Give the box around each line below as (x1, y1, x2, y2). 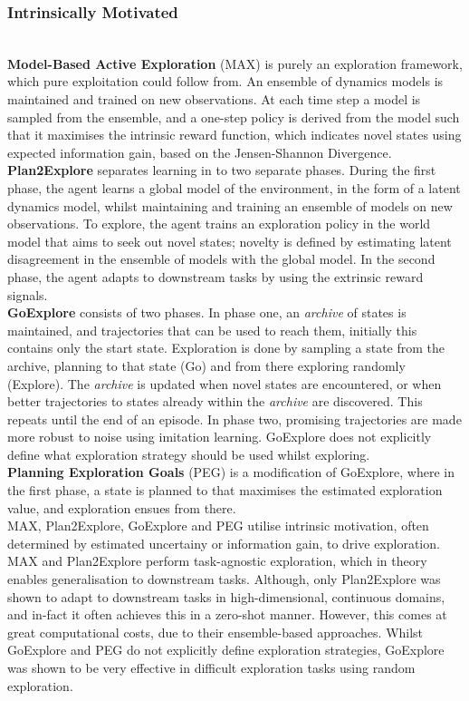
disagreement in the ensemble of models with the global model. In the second (7, 249, 435, 268)
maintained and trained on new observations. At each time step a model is (7, 90, 421, 108)
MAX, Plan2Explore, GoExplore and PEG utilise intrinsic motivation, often (7, 516, 429, 535)
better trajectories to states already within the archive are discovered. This (7, 392, 423, 411)
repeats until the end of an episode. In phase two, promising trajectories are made (7, 409, 462, 428)
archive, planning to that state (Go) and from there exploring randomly (7, 355, 406, 375)
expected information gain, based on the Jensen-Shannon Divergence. (7, 142, 392, 161)
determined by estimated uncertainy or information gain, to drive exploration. (7, 533, 440, 552)
